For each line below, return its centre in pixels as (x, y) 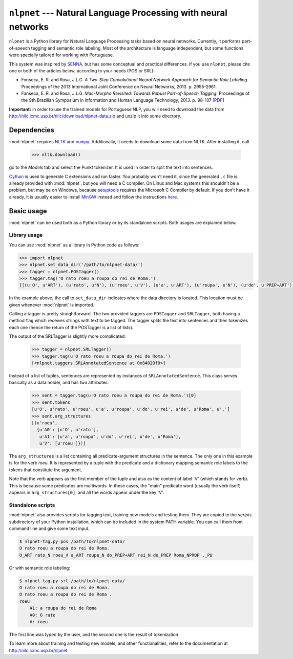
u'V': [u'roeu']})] (63, 443)
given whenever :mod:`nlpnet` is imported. (52, 305)
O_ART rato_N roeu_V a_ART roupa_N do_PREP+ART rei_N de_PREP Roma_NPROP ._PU (116, 555)
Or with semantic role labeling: (40, 568)
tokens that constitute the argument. (46, 470)
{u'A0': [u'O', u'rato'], (68, 430)
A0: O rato (42, 615)
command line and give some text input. (49, 528)
